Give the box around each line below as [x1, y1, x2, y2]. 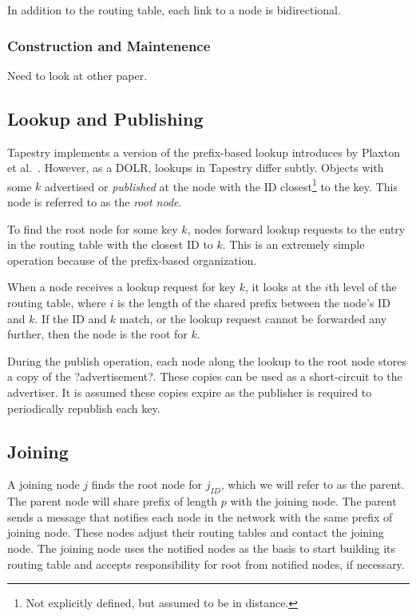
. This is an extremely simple [222, 236, 365, 253]
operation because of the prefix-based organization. [7, 251, 257, 268]
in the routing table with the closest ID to [7, 236, 213, 253]
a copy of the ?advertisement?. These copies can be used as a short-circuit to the [7, 368, 402, 385]
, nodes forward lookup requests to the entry [187, 220, 406, 237]
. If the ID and [34, 310, 107, 326]
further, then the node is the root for [7, 326, 188, 342]
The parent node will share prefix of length [7, 493, 218, 510]
